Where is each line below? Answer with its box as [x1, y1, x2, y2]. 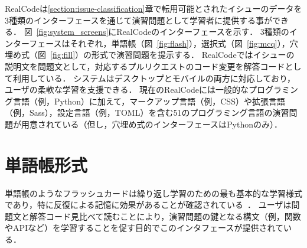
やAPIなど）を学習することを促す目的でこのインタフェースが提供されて [5, 221, 283, 234]
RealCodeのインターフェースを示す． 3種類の [116, 25, 289, 38]
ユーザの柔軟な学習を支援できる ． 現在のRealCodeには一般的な [5, 83, 249, 96]
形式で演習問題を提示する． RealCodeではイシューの [92, 48, 295, 61]
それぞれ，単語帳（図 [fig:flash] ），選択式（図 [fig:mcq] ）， [70, 37, 290, 49]
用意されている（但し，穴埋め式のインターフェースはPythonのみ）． [21, 118, 282, 130]
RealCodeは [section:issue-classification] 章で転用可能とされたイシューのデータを [5, 2, 302, 14]
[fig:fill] [50, 48, 76, 61]
